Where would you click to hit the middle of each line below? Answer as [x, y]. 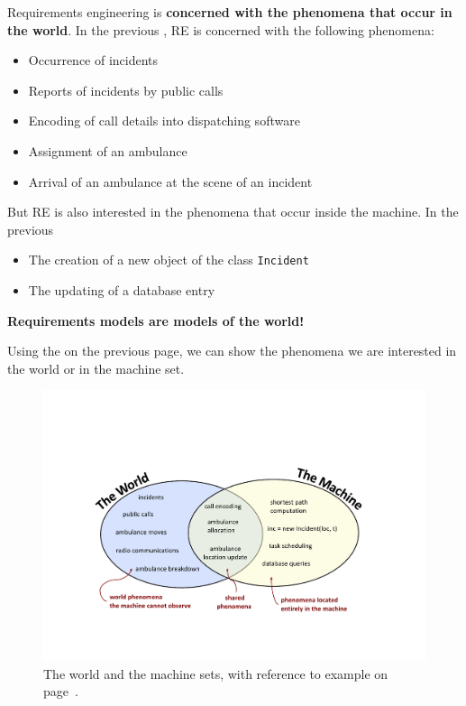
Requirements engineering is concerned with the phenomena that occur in [230, 12]
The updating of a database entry [122, 290]
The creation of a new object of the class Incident [169, 260]
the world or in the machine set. [96, 368]
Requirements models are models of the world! [156, 320]
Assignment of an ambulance [108, 150]
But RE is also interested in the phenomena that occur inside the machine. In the [233, 212]
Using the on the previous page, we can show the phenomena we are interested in [232, 351]
